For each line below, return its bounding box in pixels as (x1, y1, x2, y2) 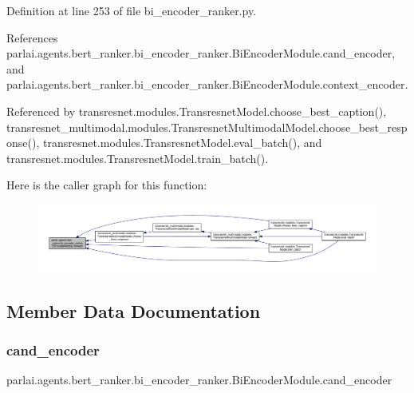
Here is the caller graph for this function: (6, 177, 207, 193)
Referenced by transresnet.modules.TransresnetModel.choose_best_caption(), (6, 102, 387, 119)
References (6, 29, 58, 46)
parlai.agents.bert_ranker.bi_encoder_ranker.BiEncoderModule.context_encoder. (6, 76, 408, 93)
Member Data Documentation (6, 298, 261, 323)
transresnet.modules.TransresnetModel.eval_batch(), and (42, 134, 322, 151)
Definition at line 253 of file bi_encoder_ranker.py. (6, 2, 257, 18)
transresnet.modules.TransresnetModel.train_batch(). (6, 149, 269, 166)
